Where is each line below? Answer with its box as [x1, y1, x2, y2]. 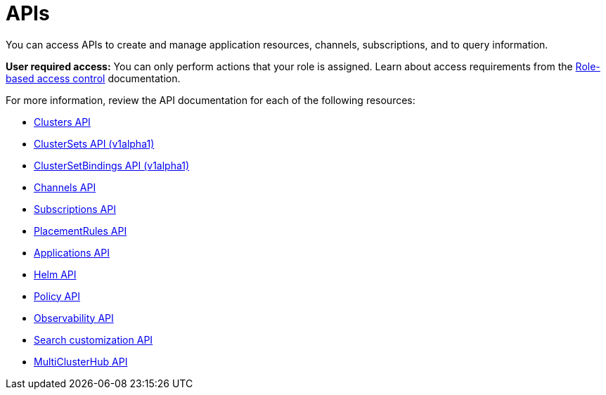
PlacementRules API [34, 224, 127, 237]
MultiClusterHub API [34, 355, 128, 368]
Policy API [34, 290, 80, 302]
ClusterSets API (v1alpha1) [34, 137, 155, 150]
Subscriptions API [34, 202, 116, 215]
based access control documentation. [6, 72, 181, 84]
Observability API [34, 311, 114, 324]
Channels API [34, 181, 96, 193]
